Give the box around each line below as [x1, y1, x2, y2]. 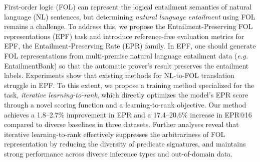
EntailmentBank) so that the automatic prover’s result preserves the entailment [4, 60, 249, 70]
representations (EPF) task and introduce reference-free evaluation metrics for [4, 30, 244, 41]
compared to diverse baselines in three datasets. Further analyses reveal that [4, 119, 239, 129]
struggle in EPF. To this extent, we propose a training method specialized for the [4, 79, 254, 90]
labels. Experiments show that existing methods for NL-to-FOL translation [4, 70, 234, 80]
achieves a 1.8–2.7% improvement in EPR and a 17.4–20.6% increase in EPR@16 [4, 109, 252, 119]
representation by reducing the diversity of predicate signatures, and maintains [4, 138, 246, 149]
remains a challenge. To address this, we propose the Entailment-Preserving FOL [4, 21, 253, 31]
